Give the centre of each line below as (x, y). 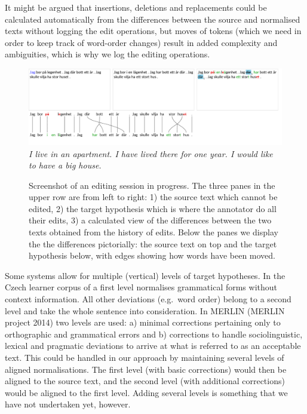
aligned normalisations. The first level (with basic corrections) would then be (146, 369)
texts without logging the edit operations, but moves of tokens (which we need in (153, 31)
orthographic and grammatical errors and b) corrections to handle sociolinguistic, (154, 334)
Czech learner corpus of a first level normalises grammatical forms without (141, 287)
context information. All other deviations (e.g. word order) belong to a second (148, 299)
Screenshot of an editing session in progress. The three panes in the (152, 185)
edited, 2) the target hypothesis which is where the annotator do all (153, 208)
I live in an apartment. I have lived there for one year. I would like (151, 153)
